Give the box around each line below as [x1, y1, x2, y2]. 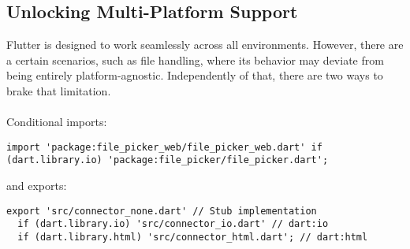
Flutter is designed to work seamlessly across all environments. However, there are [6, 36, 404, 53]
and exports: [6, 177, 67, 194]
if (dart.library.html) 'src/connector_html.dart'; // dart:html [17, 231, 368, 243]
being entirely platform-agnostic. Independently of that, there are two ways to [6, 67, 383, 84]
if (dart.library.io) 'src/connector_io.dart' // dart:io [17, 218, 329, 230]
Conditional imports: [6, 113, 107, 130]
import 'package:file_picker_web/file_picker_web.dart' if [6, 141, 322, 153]
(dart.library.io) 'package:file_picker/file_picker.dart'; [6, 154, 329, 166]
